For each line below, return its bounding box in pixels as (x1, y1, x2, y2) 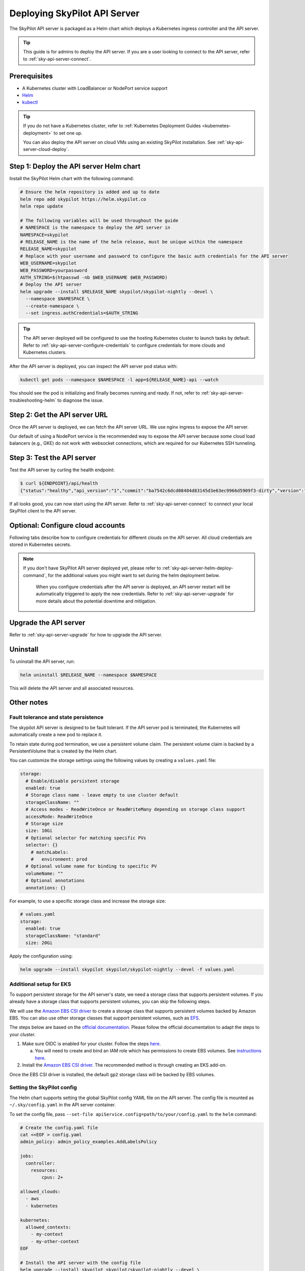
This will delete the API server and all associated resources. (9, 685, 135, 691)
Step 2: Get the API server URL (9, 410, 108, 419)
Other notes (9, 698, 48, 707)
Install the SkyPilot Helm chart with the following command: (9, 175, 134, 181)
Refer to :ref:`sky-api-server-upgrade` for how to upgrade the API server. (9, 631, 163, 638)
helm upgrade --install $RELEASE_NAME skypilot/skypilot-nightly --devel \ (20, 289, 213, 294)
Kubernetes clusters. (23, 349, 67, 355)
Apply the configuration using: (9, 953, 73, 959)
